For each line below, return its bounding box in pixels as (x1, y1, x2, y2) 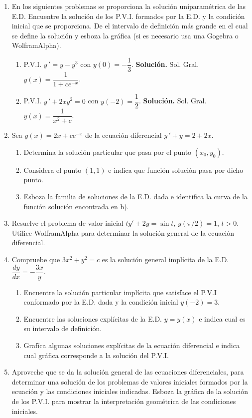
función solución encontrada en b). (23, 201, 129, 211)
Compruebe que (11, 254, 60, 264)
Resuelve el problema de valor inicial (11, 218, 124, 228)
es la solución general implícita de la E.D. (102, 254, 229, 264)
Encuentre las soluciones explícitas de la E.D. (23, 313, 162, 324)
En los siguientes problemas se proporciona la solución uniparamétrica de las (11, 1, 246, 11)
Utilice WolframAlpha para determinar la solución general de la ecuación (11, 227, 235, 238)
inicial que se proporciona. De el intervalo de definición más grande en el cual (11, 20, 248, 31)
